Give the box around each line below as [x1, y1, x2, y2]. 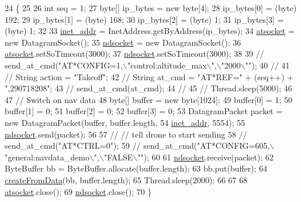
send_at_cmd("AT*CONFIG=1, [5, 59, 123, 71]
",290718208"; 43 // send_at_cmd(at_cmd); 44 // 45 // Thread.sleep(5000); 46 [5, 82, 292, 94]
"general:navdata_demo [5, 150, 89, 163]
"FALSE [103, 150, 133, 163]
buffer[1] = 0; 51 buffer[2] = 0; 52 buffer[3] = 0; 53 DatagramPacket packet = [5, 105, 283, 117]
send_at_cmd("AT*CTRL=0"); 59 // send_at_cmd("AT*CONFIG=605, [5, 139, 270, 152]
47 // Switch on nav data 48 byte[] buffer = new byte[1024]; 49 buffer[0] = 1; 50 [5, 93, 293, 105]
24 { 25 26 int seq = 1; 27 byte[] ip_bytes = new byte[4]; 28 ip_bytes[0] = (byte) [5, 2, 297, 13]
